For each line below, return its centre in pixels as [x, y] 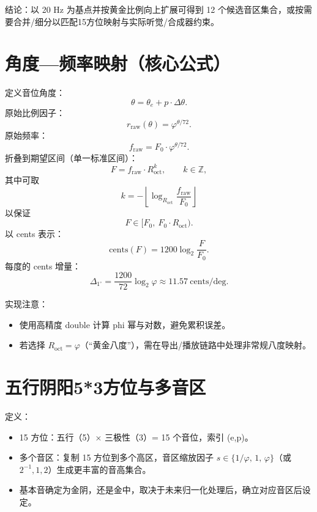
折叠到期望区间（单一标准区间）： [71, 157]
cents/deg [208, 281]
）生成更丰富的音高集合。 [99, 469]
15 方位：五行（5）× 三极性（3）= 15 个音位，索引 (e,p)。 [136, 437]
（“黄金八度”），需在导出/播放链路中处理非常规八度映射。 [195, 345]
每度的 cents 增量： [43, 265]
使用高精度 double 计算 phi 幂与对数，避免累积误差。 [125, 324]
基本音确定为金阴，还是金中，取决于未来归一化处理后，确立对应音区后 [161, 490]
